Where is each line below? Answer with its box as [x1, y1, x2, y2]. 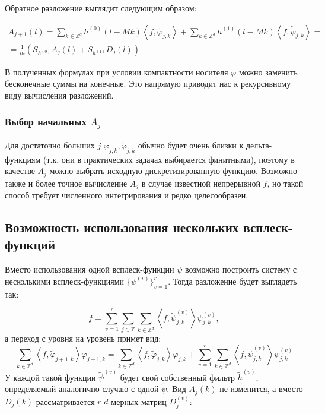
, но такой [267, 176, 304, 189]
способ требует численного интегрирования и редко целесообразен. [5, 189, 248, 201]
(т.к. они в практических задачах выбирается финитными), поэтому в [43, 153, 295, 165]
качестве [5, 165, 35, 177]
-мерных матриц [108, 395, 167, 407]
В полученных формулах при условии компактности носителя [5, 65, 228, 78]
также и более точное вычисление [5, 176, 128, 189]
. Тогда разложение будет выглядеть [168, 274, 297, 287]
